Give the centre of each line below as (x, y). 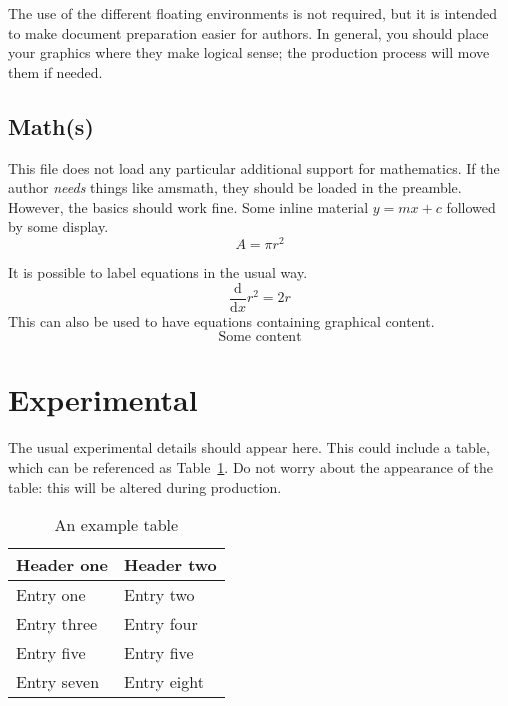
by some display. (58, 226)
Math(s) (51, 125)
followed (471, 206)
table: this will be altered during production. (145, 486)
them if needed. (55, 71)
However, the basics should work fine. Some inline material (188, 206)
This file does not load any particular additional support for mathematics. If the (254, 167)
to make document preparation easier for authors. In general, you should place (248, 32)
